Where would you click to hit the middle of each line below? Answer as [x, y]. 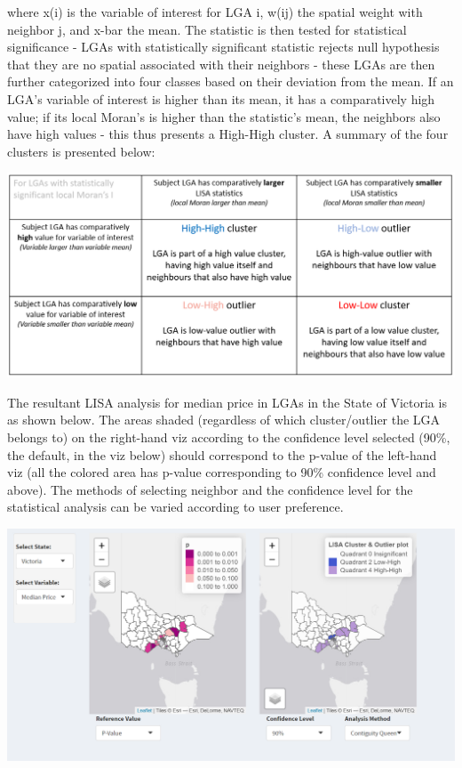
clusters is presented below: [81, 151]
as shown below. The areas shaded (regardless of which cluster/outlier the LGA [224, 420]
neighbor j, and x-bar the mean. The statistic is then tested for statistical [207, 29]
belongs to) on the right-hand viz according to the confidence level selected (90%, [229, 437]
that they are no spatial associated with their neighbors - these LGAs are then [221, 64]
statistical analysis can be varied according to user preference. [175, 507]
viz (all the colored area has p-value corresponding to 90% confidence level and [222, 472]
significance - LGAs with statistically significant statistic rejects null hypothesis [223, 47]
